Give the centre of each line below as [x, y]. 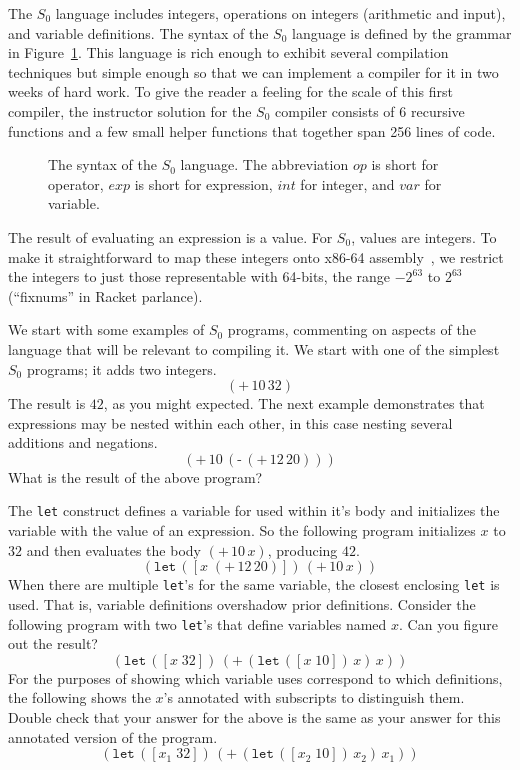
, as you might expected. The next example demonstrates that [294, 403]
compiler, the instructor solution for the [130, 110]
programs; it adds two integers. [121, 368]
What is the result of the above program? [135, 476]
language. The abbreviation [264, 164]
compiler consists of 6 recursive [370, 110]
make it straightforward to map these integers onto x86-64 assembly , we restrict [256, 256]
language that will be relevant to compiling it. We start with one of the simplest [254, 348]
